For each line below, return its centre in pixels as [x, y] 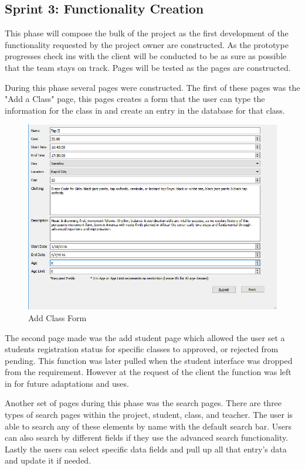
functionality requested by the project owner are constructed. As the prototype [147, 44]
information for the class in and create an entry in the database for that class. [145, 110]
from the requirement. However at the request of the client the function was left [148, 372]
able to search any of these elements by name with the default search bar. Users [148, 426]
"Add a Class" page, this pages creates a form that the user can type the [135, 99]
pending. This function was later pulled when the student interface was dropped [149, 360]
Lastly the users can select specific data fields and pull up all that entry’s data [146, 449]
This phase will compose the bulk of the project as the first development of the [147, 33]
